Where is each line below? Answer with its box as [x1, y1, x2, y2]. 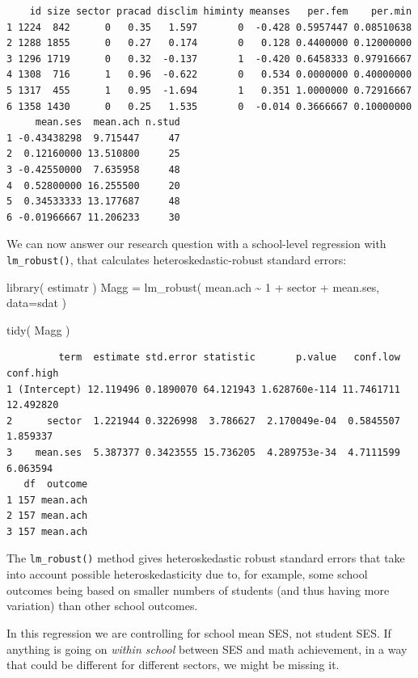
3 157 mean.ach [6, 525, 88, 537]
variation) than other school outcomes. [6, 597, 198, 614]
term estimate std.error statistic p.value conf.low [58, 352, 400, 364]
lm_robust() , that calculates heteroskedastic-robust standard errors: [6, 251, 347, 267]
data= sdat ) [6, 294, 66, 311]
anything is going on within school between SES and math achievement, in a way [6, 640, 407, 657]
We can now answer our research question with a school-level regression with [6, 235, 386, 252]
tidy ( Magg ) [6, 321, 70, 338]
